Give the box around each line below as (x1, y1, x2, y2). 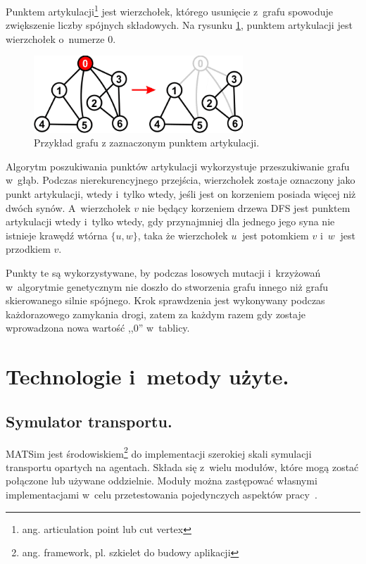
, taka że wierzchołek (137, 227, 228, 242)
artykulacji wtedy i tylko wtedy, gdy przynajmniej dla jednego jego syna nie (6, 214, 335, 229)
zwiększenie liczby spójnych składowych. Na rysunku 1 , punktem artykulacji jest (6, 18, 353, 32)
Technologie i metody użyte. (6, 362, 289, 391)
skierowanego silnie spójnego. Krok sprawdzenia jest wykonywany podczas (6, 293, 325, 308)
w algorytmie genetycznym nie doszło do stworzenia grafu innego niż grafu (6, 279, 329, 294)
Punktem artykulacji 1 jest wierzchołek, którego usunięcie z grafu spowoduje (6, 2, 333, 18)
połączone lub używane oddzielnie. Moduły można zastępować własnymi (6, 473, 317, 488)
